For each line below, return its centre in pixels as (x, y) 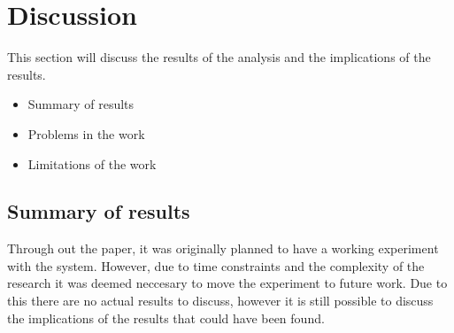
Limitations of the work (92, 163)
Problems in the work (86, 133)
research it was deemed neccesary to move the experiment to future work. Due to (227, 283)
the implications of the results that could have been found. (166, 318)
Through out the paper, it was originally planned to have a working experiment (223, 248)
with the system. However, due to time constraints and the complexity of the (216, 265)
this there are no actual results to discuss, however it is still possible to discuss (220, 301)
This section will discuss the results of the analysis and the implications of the (219, 57)
